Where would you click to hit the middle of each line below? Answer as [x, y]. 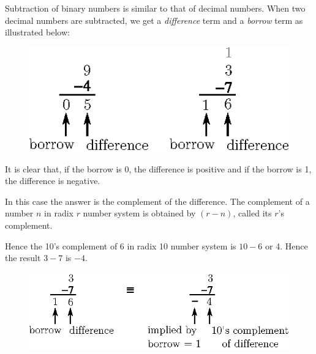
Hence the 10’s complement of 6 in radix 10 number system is [121, 245]
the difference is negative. [53, 181]
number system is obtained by [139, 213]
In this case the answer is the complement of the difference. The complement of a [157, 201]
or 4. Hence [287, 245]
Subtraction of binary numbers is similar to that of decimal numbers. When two [155, 8]
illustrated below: [37, 32]
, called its [252, 213]
